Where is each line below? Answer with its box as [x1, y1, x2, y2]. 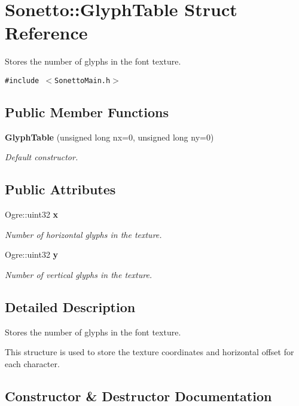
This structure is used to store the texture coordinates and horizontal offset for [5, 346, 294, 358]
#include [5, 76, 39, 85]
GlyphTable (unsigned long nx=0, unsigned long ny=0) [5, 130, 214, 143]
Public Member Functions [5, 102, 169, 121]
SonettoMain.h [54, 76, 111, 85]
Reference [5, 20, 88, 45]
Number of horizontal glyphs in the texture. [5, 228, 162, 240]
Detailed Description [5, 297, 136, 316]
